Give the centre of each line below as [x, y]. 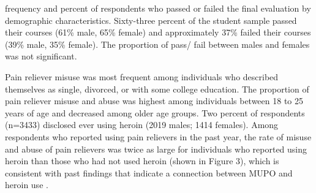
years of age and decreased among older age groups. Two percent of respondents [155, 112]
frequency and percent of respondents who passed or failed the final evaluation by [158, 8]
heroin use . [27, 185]
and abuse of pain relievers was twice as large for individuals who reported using [156, 149]
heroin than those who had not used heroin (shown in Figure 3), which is [142, 161]
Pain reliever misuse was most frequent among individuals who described [142, 76]
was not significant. [41, 56]
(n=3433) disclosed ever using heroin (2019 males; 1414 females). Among [142, 125]
